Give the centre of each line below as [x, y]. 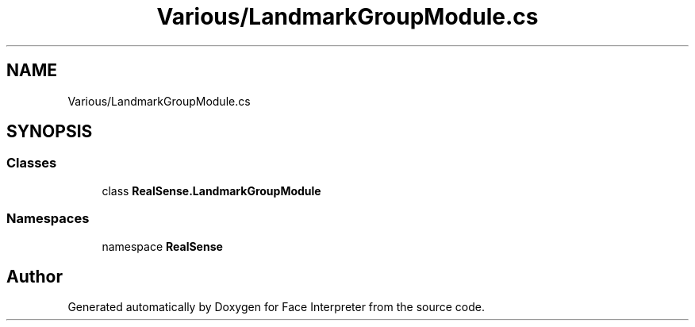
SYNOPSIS [50, 132]
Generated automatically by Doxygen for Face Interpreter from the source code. [276, 307]
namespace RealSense [162, 246]
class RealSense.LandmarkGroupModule [211, 190]
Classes [32, 163]
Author [35, 276]
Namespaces [48, 219]
